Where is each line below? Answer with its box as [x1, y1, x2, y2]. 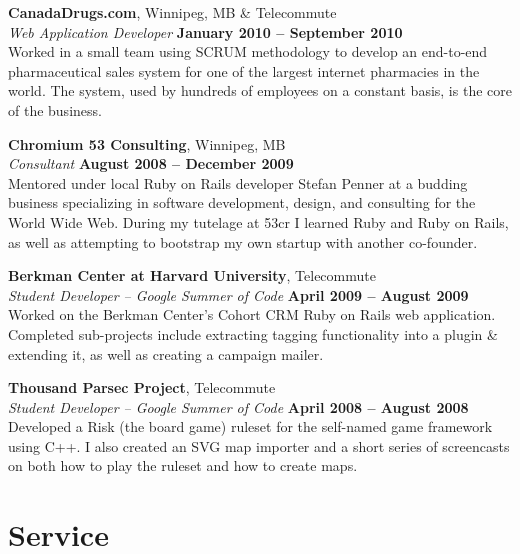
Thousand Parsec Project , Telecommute [8, 377, 276, 398]
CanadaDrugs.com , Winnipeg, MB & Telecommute [8, 2, 337, 22]
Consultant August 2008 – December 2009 [8, 153, 294, 174]
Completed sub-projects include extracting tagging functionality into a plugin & [8, 323, 498, 344]
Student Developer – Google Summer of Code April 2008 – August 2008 [8, 396, 469, 417]
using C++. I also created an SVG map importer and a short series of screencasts [8, 435, 510, 456]
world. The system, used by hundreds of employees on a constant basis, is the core [8, 80, 512, 101]
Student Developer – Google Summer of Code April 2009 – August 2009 [8, 284, 469, 305]
